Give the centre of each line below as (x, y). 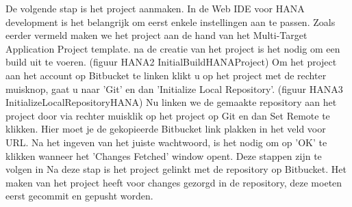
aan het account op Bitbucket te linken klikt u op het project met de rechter (166, 75)
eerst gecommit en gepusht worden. (79, 196)
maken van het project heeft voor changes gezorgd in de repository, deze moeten (174, 182)
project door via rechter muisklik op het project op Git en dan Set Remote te (168, 115)
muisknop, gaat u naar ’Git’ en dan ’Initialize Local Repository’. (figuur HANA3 (174, 88)
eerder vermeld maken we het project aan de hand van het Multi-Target (156, 35)
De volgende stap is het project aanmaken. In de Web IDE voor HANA (155, 8)
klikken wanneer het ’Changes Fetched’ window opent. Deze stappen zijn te (164, 155)
